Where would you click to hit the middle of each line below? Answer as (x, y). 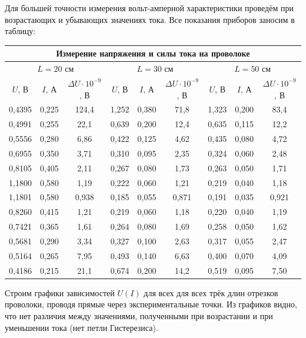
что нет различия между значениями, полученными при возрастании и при (139, 315)
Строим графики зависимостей (60, 292)
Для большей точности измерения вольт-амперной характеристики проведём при (149, 8)
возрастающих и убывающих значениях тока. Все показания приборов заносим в (150, 19)
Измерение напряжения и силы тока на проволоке (153, 53)
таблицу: (20, 31)
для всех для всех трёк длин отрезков (211, 292)
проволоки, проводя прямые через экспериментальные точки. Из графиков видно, (151, 304)
